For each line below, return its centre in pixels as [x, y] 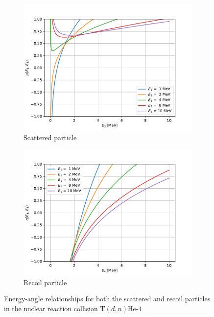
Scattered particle [50, 137]
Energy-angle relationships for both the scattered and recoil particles [107, 299]
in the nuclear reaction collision [51, 308]
